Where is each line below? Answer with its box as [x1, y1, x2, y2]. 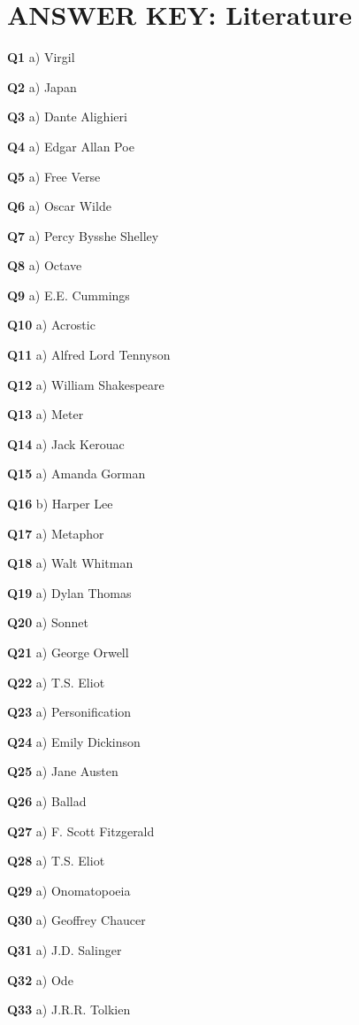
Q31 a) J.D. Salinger [7, 940, 122, 959]
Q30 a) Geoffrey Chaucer [7, 911, 146, 929]
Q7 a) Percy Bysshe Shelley [7, 226, 159, 245]
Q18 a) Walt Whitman [7, 554, 134, 572]
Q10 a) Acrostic [7, 315, 95, 334]
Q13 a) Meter [7, 405, 84, 423]
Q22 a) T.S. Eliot [7, 672, 105, 691]
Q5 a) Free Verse [7, 167, 101, 185]
